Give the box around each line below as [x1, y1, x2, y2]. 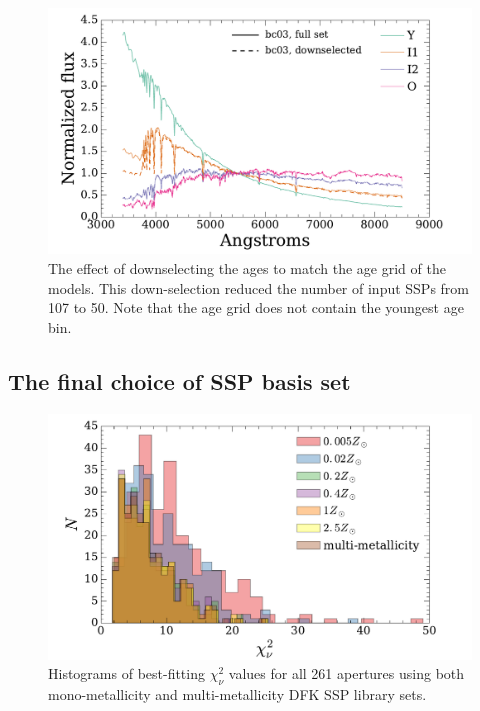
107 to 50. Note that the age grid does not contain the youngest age [48, 297, 464, 318]
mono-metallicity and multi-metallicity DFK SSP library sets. [48, 684, 427, 705]
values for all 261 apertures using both [228, 663, 465, 684]
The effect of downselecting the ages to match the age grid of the [48, 257, 446, 278]
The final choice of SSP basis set [8, 365, 351, 396]
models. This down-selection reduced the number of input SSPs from [48, 277, 470, 298]
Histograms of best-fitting [48, 663, 205, 684]
